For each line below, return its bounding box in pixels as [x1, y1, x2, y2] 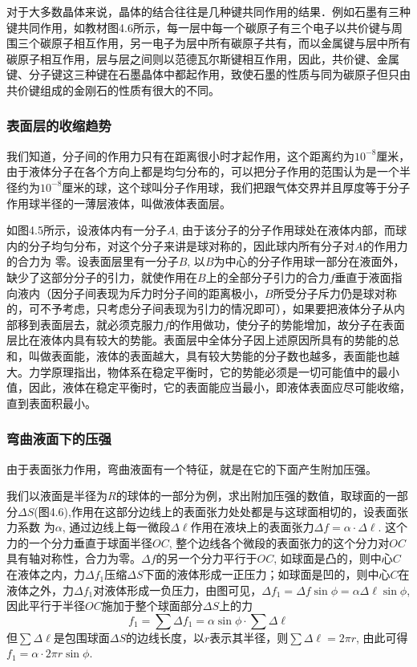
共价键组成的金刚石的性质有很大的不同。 [6, 81, 220, 98]
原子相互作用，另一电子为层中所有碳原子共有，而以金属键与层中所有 [51, 35, 411, 51]
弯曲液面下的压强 [6, 429, 111, 449]
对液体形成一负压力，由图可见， [93, 581, 262, 598]
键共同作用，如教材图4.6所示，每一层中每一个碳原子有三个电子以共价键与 [6, 18, 391, 35]
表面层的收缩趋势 [6, 116, 111, 136]
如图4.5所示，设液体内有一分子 [6, 222, 167, 238]
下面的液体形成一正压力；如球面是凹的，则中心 [143, 566, 391, 583]
